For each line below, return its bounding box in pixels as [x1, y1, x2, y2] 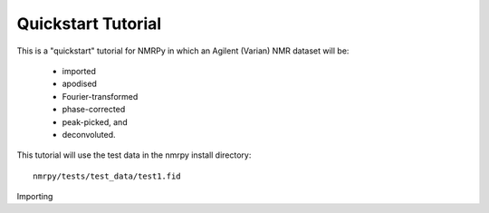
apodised [62, 78, 97, 90]
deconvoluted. [62, 129, 117, 140]
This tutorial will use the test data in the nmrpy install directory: [16, 150, 252, 160]
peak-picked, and [62, 116, 128, 127]
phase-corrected [62, 104, 126, 115]
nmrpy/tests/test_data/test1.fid [33, 170, 181, 181]
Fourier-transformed [62, 91, 139, 102]
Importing [16, 191, 53, 202]
